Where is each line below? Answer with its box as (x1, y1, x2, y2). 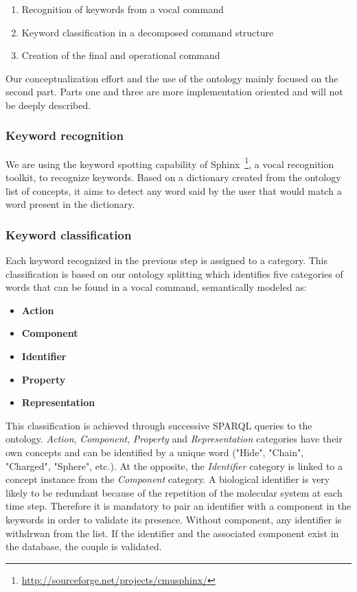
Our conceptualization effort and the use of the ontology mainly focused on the (5, 71, 338, 85)
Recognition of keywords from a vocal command (21, 2, 224, 16)
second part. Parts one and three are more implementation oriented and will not (5, 84, 343, 99)
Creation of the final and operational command (21, 48, 220, 62)
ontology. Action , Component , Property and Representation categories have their (5, 431, 343, 446)
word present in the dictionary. (5, 197, 135, 211)
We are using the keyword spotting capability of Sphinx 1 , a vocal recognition (5, 154, 334, 171)
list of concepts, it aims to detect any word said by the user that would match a (5, 183, 342, 198)
